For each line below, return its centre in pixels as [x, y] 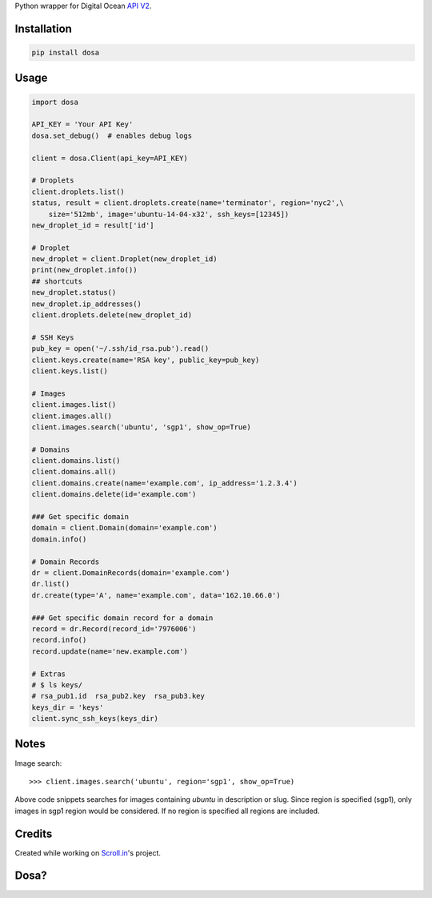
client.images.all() [72, 416]
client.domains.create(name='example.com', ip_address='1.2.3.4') [164, 483]
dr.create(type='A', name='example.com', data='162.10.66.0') [156, 595]
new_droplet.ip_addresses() [86, 304]
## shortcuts [57, 281]
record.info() [59, 640]
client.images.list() [74, 405]
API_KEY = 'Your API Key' [82, 125]
